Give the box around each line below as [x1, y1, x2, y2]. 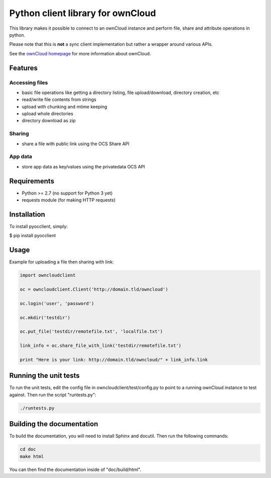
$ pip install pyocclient [9, 233, 56, 239]
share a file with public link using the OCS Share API [22, 141, 130, 147]
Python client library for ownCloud [9, 8, 156, 19]
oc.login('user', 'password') [20, 301, 94, 306]
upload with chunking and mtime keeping [22, 104, 107, 110]
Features [9, 63, 38, 72]
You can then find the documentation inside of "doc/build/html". [9, 466, 142, 472]
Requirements [9, 176, 55, 185]
